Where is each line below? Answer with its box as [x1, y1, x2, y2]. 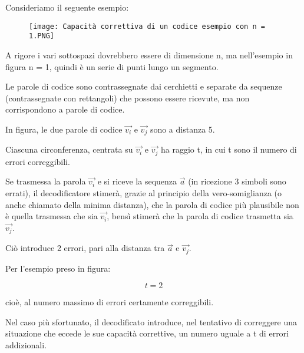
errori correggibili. [5, 155, 70, 167]
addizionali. [5, 339, 47, 351]
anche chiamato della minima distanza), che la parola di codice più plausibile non [5, 198, 299, 210]
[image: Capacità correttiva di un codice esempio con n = [29, 22, 265, 31]
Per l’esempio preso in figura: [5, 262, 111, 274]
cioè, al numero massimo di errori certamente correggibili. [5, 296, 214, 308]
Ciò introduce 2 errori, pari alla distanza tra [5, 242, 165, 254]
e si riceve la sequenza [97, 175, 177, 187]
